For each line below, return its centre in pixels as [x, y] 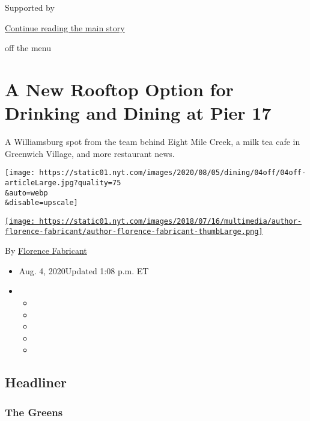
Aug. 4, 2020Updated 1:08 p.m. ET [84, 270]
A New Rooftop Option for [119, 89]
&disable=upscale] [41, 203]
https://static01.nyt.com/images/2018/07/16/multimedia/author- [170, 221]
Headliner [36, 382]
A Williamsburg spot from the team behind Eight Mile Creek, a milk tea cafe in [153, 142]
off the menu [28, 48]
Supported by [30, 7]
